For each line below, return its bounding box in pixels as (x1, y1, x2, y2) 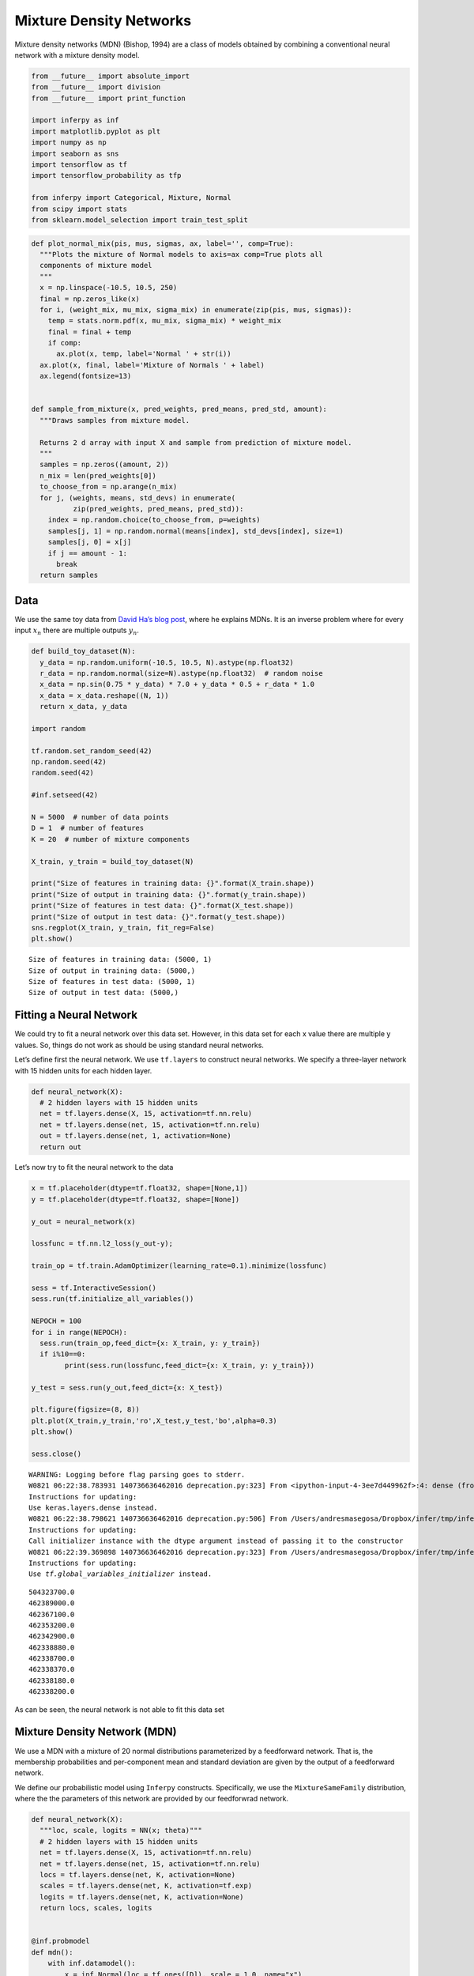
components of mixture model (39, 261, 153, 270)
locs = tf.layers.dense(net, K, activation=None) (39, 1870, 236, 1880)
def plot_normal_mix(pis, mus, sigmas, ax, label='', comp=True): (31, 239, 294, 248)
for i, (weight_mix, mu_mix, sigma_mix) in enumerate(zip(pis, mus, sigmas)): (39, 305, 352, 314)
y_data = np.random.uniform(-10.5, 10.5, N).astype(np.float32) (39, 658, 294, 667)
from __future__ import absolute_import (31, 71, 190, 81)
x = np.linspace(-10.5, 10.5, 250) (39, 283, 178, 292)
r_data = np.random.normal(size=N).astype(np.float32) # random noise (39, 669, 323, 677)
